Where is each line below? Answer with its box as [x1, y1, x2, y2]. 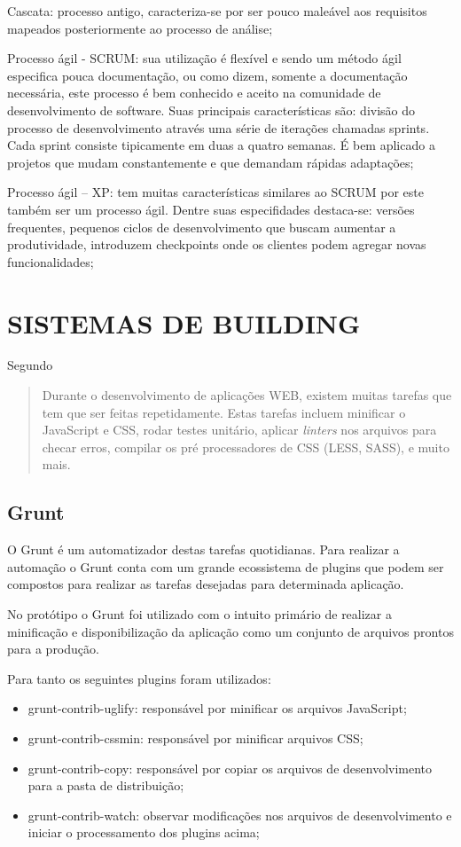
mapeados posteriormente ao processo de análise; [7, 19, 273, 37]
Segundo [7, 356, 53, 374]
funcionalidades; [7, 252, 94, 271]
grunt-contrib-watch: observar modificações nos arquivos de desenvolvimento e [27, 805, 452, 824]
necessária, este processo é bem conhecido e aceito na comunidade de [7, 83, 381, 102]
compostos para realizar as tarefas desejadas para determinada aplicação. [7, 575, 404, 593]
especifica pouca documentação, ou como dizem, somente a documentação [7, 66, 408, 84]
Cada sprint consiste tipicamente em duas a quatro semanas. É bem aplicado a [7, 136, 435, 154]
